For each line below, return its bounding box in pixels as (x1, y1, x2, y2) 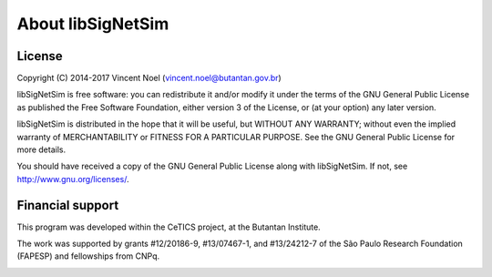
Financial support (16, 197, 119, 213)
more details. (16, 144, 67, 155)
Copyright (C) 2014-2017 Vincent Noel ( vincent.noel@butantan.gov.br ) (16, 73, 282, 84)
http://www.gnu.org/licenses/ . (16, 173, 129, 184)
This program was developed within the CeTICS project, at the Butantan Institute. (16, 221, 321, 232)
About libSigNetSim (16, 14, 169, 34)
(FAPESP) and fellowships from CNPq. (16, 251, 160, 262)
